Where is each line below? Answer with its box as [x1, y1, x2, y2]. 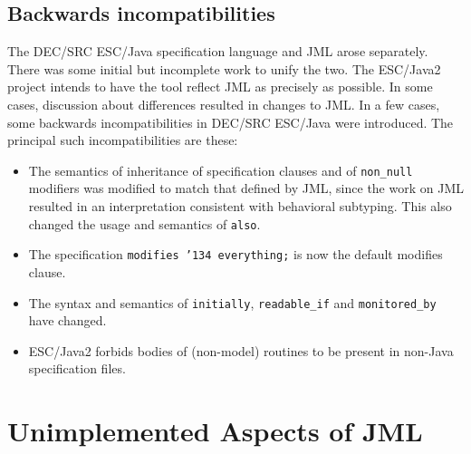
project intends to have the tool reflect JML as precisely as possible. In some [7, 77, 433, 96]
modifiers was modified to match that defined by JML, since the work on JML [28, 179, 464, 198]
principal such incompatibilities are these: [7, 130, 238, 150]
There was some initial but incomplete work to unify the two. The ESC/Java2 [7, 59, 441, 78]
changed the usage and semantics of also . [28, 214, 261, 233]
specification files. [28, 359, 126, 378]
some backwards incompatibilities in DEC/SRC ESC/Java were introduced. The [7, 112, 454, 131]
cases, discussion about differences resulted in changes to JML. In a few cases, [7, 94, 440, 113]
